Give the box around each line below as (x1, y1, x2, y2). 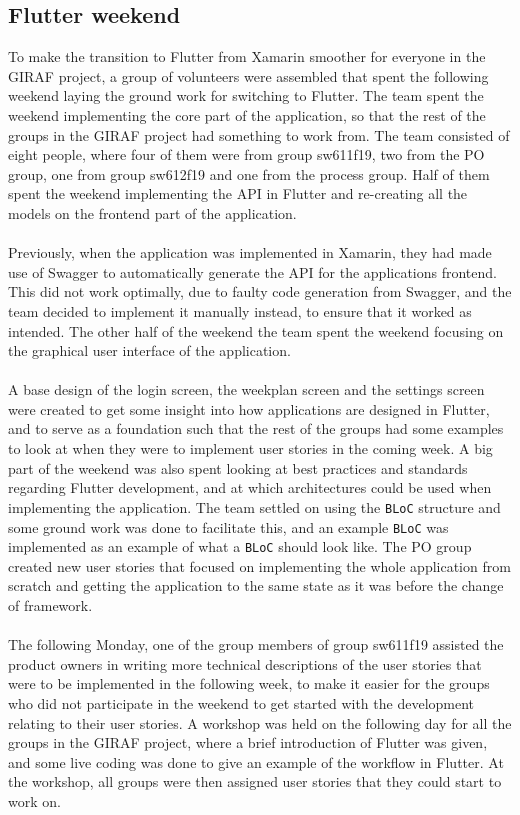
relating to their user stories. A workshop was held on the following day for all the (8, 712, 512, 733)
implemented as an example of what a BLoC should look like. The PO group (8, 536, 472, 557)
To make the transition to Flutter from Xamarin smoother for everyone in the (8, 46, 486, 67)
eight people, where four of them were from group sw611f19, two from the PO (8, 144, 485, 165)
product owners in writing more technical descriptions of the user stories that (8, 653, 482, 674)
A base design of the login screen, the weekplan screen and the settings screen (8, 379, 485, 400)
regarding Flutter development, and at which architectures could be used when (8, 477, 492, 498)
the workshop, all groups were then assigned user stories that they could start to (8, 771, 502, 792)
